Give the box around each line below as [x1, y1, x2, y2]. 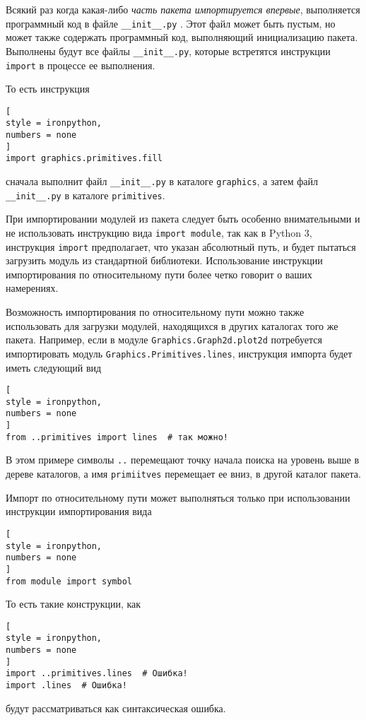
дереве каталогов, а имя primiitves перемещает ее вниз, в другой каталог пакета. [6, 466, 361, 481]
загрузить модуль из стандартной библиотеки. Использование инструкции [6, 253, 323, 268]
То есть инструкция [6, 81, 90, 96]
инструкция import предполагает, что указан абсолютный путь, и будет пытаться [6, 239, 356, 254]
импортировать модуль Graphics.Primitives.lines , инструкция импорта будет [6, 346, 353, 360]
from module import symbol [6, 576, 132, 586]
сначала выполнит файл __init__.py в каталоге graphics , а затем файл [6, 174, 318, 189]
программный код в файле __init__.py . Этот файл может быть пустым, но [6, 16, 336, 30]
